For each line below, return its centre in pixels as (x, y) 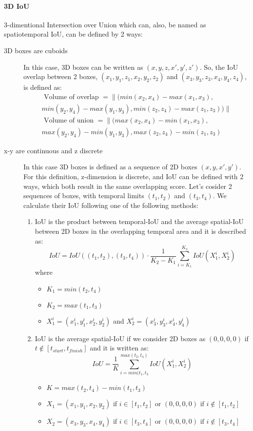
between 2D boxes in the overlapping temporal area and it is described (140, 231)
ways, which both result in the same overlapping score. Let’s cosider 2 (128, 186)
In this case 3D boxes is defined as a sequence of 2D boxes (110, 167)
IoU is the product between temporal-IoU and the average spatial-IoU (139, 221)
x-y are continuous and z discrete (53, 150)
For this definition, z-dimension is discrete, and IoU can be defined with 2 (134, 176)
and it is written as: (119, 348)
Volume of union (69, 120)
